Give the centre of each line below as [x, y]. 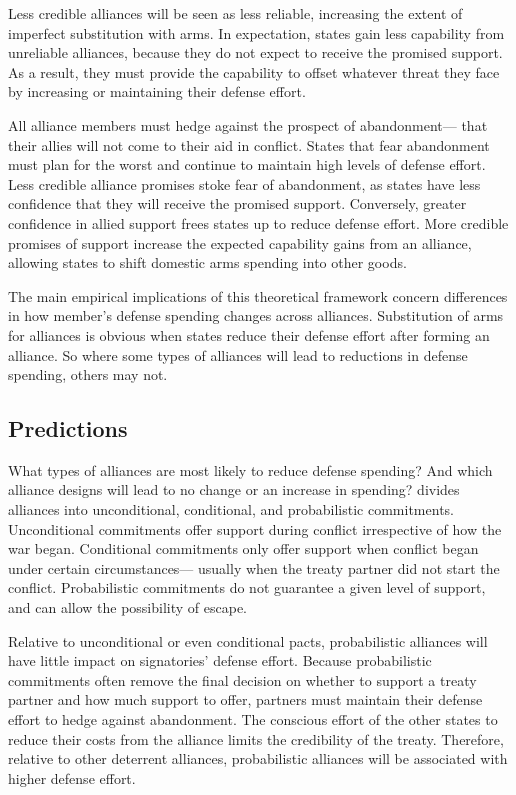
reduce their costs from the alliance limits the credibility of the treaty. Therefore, [256, 738]
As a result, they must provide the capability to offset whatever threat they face [254, 71]
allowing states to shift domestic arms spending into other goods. [207, 262]
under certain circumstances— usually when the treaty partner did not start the [254, 567]
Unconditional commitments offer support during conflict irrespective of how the [255, 528]
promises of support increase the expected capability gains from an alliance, [240, 242]
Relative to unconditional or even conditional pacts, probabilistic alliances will [248, 640]
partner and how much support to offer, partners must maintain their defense [245, 699]
